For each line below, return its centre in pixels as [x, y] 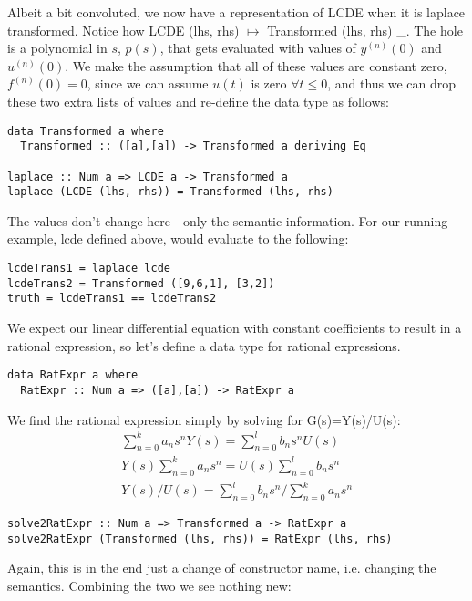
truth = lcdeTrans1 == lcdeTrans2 [112, 299]
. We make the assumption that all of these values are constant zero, [256, 65]
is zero [269, 83]
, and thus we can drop [392, 83]
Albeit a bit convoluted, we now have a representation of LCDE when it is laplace [236, 12]
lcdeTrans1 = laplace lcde [89, 269]
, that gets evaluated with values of [258, 48]
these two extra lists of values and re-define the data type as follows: [198, 101]
